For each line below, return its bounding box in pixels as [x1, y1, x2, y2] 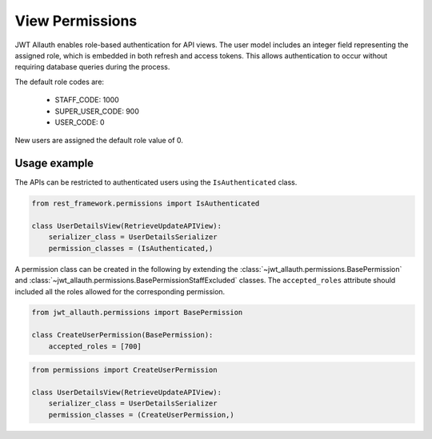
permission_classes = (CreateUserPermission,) [48, 410, 235, 419]
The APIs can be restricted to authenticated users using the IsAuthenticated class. [14, 178, 298, 187]
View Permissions [14, 12, 138, 30]
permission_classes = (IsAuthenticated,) [48, 244, 214, 253]
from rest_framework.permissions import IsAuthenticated [31, 199, 260, 208]
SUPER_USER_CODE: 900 [54, 106, 140, 116]
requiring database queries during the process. [14, 62, 170, 72]
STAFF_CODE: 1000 [54, 95, 119, 105]
